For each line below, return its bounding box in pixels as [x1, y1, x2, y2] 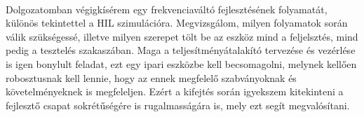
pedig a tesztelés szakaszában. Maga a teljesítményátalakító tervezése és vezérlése [6, 43, 356, 57]
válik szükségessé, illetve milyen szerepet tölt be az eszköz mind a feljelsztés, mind [6, 29, 358, 43]
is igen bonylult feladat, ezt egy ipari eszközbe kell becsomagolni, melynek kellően [6, 56, 357, 71]
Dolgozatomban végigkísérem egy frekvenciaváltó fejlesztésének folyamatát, [6, 1, 328, 16]
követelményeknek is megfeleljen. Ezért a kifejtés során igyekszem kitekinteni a [6, 84, 344, 99]
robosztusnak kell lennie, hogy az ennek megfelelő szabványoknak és [6, 70, 297, 85]
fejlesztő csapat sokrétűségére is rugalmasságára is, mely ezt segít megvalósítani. [6, 97, 350, 112]
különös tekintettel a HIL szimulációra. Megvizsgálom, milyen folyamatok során [6, 15, 348, 30]
